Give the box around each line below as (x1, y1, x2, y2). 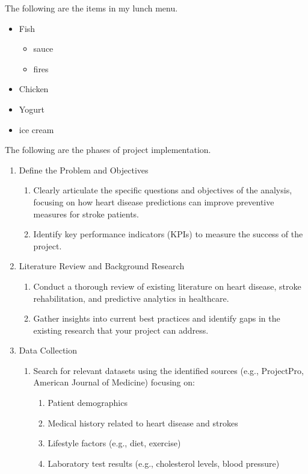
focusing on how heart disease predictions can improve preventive (33, 195, 274, 208)
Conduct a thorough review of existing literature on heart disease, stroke (33, 279, 301, 292)
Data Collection (19, 344, 78, 357)
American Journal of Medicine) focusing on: (33, 376, 195, 388)
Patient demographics (48, 396, 128, 409)
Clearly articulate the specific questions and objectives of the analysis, (33, 184, 292, 196)
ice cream (19, 123, 54, 136)
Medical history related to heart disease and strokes (48, 416, 238, 429)
